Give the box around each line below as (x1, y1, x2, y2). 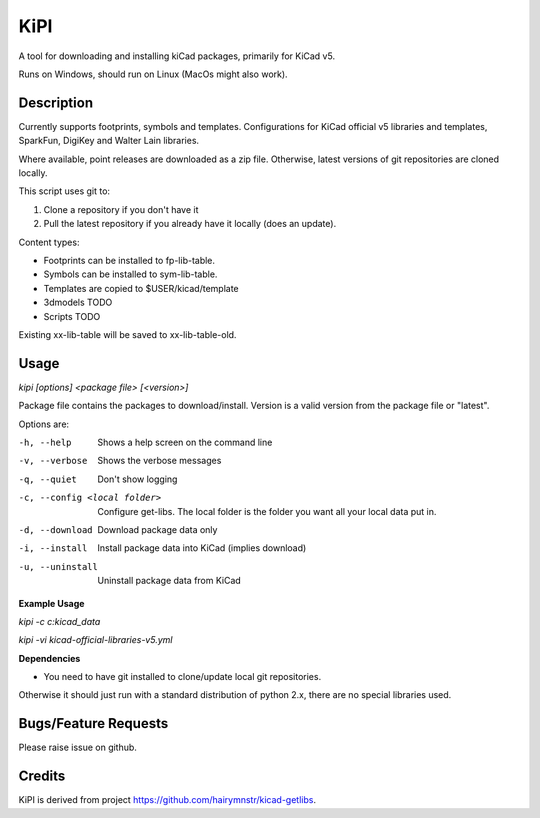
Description (18, 94, 94, 111)
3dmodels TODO (43, 296, 113, 309)
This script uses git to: (18, 185, 110, 197)
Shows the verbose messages (97, 455, 222, 467)
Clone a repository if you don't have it (43, 203, 199, 215)
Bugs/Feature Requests (18, 715, 169, 732)
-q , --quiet (18, 473, 77, 485)
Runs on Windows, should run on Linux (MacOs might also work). (18, 68, 289, 80)
